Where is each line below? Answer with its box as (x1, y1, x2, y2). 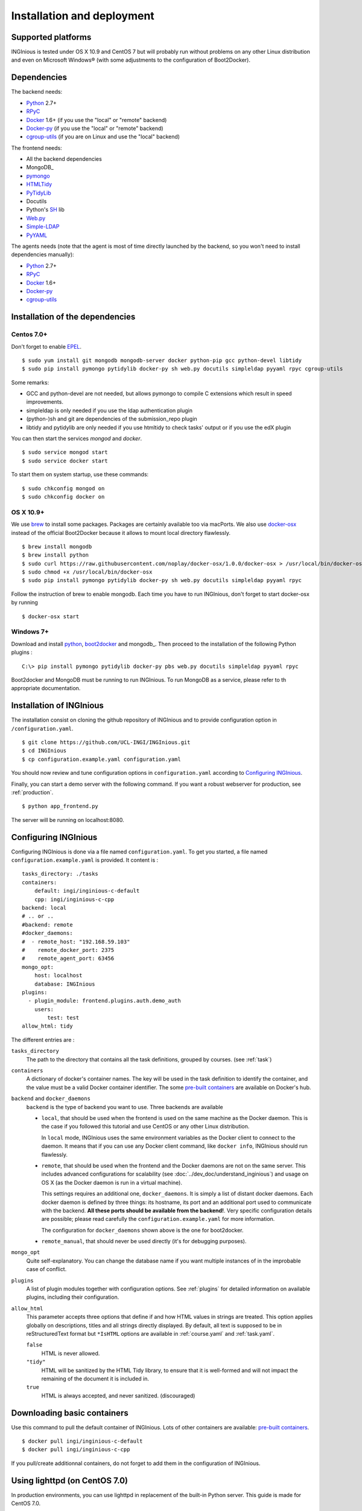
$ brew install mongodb (22, 543, 92, 550)
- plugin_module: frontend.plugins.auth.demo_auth (28, 997, 181, 1005)
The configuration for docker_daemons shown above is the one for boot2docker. (41, 1226, 244, 1234)
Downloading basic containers (11, 1408, 129, 1418)
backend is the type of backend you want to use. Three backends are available (26, 1103, 223, 1110)
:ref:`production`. (11, 789, 54, 796)
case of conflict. (26, 1266, 67, 1273)
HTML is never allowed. (41, 1350, 100, 1357)
